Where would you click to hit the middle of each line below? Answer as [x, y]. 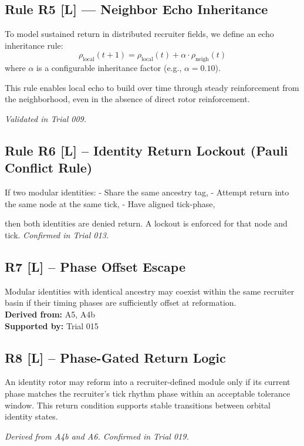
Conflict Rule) [49, 168]
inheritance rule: [34, 45]
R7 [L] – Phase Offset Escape [95, 266]
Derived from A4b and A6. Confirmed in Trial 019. [97, 436]
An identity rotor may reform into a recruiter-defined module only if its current [148, 382]
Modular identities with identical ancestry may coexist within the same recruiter [150, 291]
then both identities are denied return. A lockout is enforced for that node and [146, 223]
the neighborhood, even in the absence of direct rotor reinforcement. [127, 99]
